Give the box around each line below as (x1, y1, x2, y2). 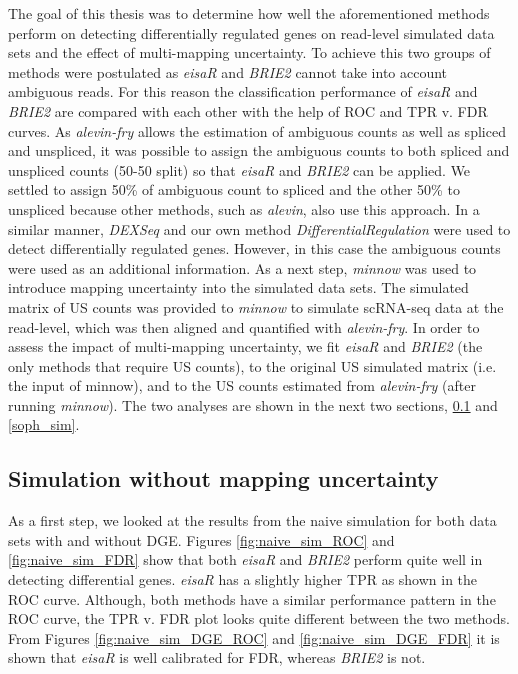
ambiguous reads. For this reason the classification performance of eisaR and (8, 81, 478, 102)
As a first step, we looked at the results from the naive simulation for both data (8, 510, 497, 531)
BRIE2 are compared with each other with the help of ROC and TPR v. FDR (8, 100, 488, 121)
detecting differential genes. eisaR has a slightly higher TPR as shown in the (8, 569, 478, 590)
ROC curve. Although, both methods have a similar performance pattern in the (8, 588, 496, 609)
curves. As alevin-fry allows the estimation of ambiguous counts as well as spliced (8, 120, 506, 141)
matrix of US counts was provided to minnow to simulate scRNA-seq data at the (8, 296, 504, 317)
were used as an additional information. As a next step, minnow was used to (8, 257, 477, 278)
